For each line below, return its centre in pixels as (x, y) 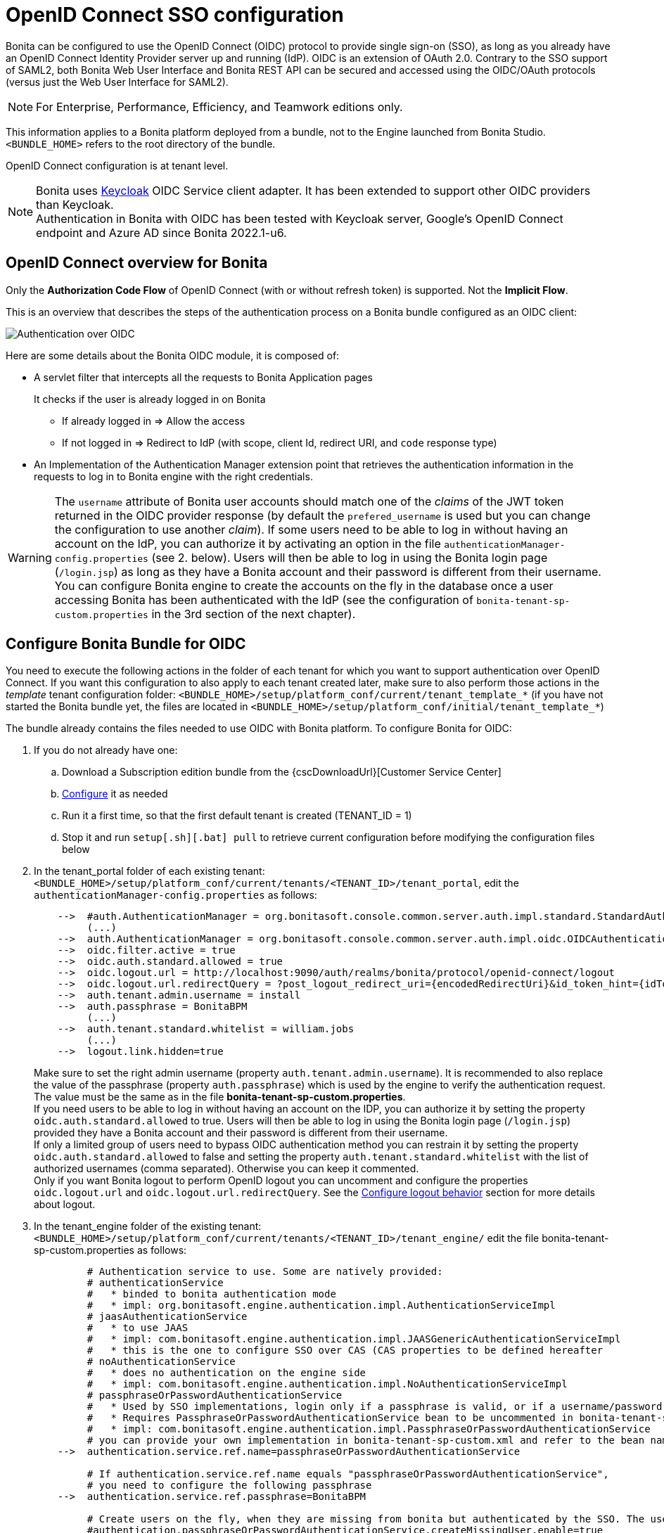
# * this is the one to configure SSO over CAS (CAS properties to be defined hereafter (345, 1351)
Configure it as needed (115, 794)
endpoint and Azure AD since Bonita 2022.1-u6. (161, 232)
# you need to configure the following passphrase (229, 1486)
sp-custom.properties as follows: (110, 1250)
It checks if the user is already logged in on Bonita (150, 399)
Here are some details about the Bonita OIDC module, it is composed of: (173, 355)
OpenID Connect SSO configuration (175, 15)
